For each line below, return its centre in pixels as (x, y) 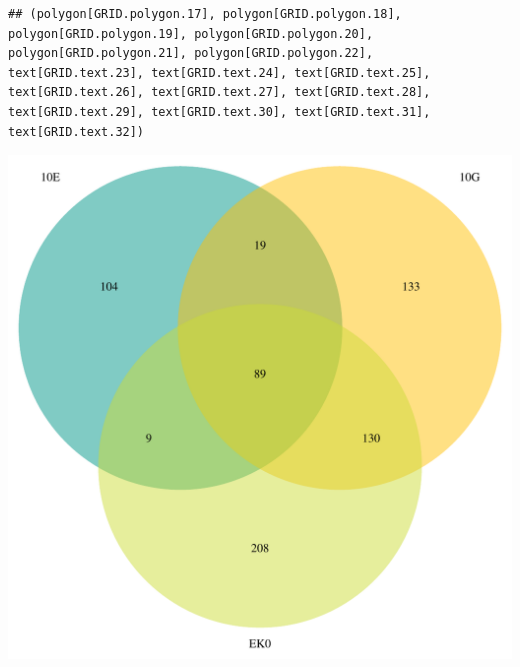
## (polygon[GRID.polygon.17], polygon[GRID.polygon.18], (205, 14)
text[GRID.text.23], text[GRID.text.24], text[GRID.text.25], (219, 72)
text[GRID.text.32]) (76, 131)
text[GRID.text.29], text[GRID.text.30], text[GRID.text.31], (219, 111)
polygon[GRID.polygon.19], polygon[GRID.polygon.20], (191, 33)
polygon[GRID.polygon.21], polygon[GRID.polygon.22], (191, 53)
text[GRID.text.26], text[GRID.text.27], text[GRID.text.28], (219, 92)
